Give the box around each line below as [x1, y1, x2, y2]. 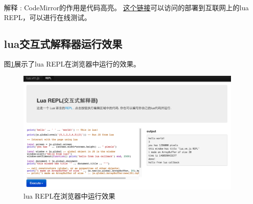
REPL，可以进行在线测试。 [4, 12, 92, 22]
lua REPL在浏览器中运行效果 [23, 191, 115, 201]
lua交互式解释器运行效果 [4, 36, 122, 51]
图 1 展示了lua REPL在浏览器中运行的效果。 [4, 59, 140, 69]
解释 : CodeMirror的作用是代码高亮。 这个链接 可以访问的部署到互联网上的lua [4, 2, 249, 12]
